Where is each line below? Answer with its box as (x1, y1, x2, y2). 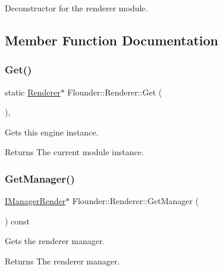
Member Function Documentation (5, 30, 219, 49)
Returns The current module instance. (5, 146, 144, 158)
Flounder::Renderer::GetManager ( (72, 195, 199, 207)
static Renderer (5, 85, 61, 98)
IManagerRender (5, 195, 66, 207)
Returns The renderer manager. (5, 254, 120, 267)
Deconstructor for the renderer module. (5, 2, 148, 14)
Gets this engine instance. (5, 125, 99, 138)
